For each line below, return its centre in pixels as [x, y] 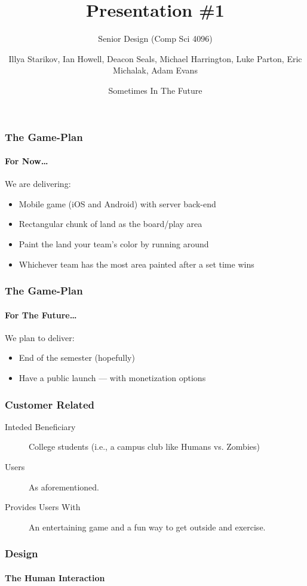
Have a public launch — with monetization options [112, 378]
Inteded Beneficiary [40, 426]
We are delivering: [38, 184]
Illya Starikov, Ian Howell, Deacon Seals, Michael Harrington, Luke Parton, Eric [155, 58]
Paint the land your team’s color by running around [114, 244]
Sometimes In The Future [155, 90]
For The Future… [41, 315]
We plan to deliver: [40, 337]
